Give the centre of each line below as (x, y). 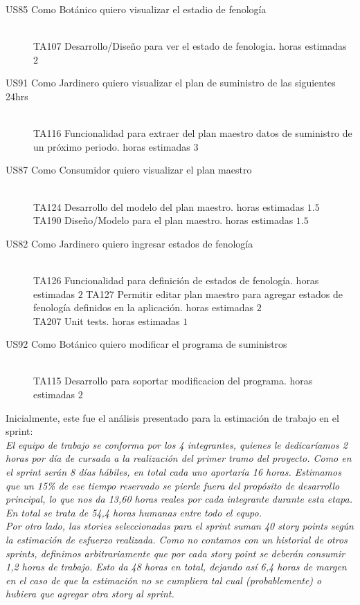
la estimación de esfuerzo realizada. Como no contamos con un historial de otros (177, 539)
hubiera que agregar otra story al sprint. (90, 594)
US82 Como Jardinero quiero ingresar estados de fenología (129, 243)
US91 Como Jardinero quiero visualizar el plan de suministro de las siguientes (171, 83)
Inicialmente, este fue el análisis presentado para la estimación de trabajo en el (172, 417)
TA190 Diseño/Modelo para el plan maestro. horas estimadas (163, 220)
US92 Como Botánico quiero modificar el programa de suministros (146, 344)
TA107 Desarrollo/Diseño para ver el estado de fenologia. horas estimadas (190, 46)
